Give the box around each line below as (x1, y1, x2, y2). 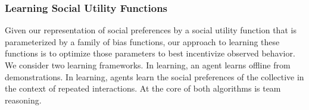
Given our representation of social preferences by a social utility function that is (5, 24, 296, 36)
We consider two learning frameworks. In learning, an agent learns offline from (5, 59, 291, 71)
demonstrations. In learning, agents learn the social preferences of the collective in (5, 70, 304, 83)
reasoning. (5, 93, 42, 106)
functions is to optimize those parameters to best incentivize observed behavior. (5, 47, 295, 59)
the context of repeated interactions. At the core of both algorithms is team (5, 82, 281, 95)
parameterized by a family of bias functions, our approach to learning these (5, 35, 280, 48)
